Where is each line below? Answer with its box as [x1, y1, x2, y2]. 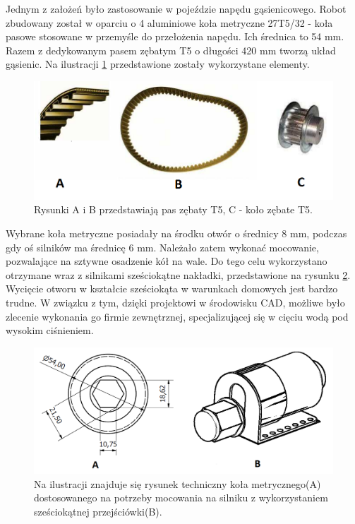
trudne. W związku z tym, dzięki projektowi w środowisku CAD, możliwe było [6, 295, 345, 310]
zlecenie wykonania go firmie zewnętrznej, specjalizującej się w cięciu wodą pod [6, 309, 349, 323]
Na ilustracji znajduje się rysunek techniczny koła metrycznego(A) [34, 476, 321, 491]
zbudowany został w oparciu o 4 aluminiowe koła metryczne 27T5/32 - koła [6, 15, 333, 30]
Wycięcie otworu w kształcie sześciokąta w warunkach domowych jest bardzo [6, 281, 338, 296]
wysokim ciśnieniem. [6, 323, 94, 338]
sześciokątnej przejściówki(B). [34, 504, 162, 518]
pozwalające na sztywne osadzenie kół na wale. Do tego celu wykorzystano [6, 254, 327, 268]
